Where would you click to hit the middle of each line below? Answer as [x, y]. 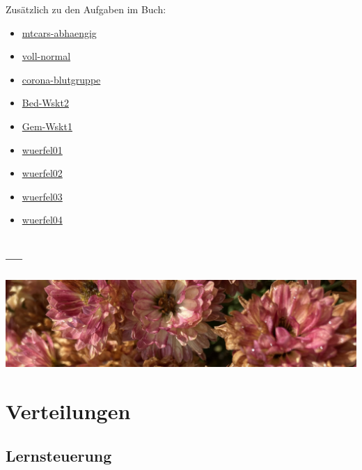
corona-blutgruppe [61, 79]
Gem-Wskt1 [47, 126]
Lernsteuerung [59, 455]
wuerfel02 [42, 173]
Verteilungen [68, 410]
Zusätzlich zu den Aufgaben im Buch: [86, 9]
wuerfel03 [42, 196]
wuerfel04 [42, 220]
